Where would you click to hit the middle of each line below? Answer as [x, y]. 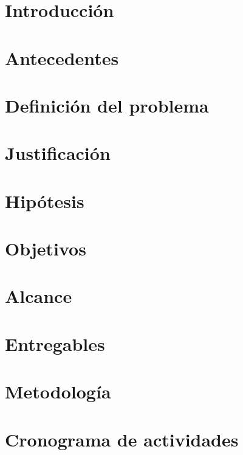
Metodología [58, 391]
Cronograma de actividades [122, 439]
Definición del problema [107, 105]
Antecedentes [62, 57]
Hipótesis [45, 200]
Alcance [39, 296]
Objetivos [46, 248]
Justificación [58, 153]
